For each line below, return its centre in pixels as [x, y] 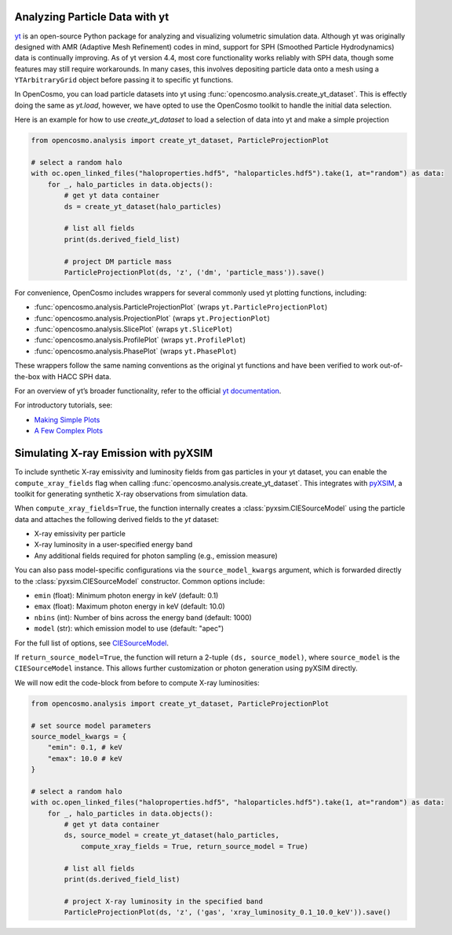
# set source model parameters [91, 725]
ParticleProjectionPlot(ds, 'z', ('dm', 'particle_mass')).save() [195, 272]
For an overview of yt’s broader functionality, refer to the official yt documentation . [148, 391]
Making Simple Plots [67, 419]
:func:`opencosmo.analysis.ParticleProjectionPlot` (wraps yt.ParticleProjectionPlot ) [181, 307]
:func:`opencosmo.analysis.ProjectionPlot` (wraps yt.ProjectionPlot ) [152, 318]
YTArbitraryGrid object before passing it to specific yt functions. [124, 80]
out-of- [391, 366]
